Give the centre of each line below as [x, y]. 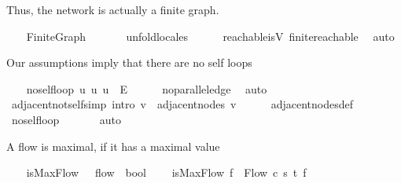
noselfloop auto [66, 119]
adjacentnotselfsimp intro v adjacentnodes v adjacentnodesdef [182, 104]
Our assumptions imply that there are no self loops [129, 62]
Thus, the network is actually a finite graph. [113, 9]
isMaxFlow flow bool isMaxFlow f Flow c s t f [166, 172]
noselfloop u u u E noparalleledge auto [147, 88]
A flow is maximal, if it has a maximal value [113, 146]
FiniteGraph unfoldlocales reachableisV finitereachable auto [210, 36]
